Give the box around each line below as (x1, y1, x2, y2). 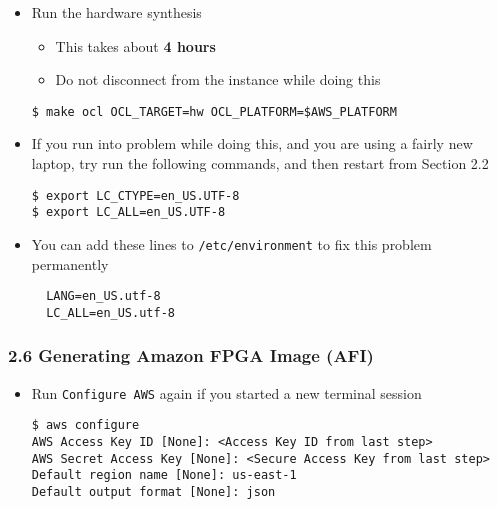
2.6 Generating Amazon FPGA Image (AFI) (8, 343, 374, 368)
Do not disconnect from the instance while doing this (55, 69, 381, 90)
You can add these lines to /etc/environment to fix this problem (31, 233, 432, 254)
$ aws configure (31, 418, 140, 433)
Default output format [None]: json (31, 485, 276, 499)
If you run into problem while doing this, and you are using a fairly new (31, 133, 473, 154)
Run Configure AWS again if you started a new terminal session (31, 382, 422, 403)
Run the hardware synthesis (31, 2, 202, 22)
